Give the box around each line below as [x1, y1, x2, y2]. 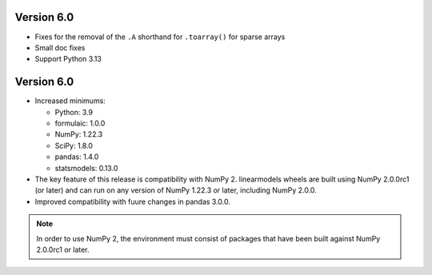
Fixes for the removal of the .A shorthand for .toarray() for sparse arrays [34, 32, 286, 42]
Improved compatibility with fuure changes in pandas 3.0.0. [34, 197, 231, 206]
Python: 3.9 [54, 107, 94, 117]
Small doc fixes [34, 42, 86, 52]
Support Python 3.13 [34, 54, 102, 64]
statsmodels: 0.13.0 [54, 163, 118, 173]
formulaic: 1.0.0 [54, 118, 106, 128]
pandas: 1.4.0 [54, 152, 99, 161]
